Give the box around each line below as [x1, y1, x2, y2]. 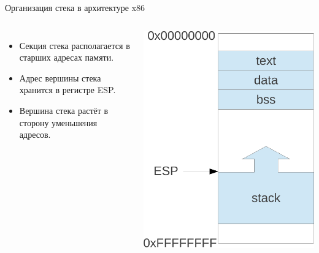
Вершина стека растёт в [19, 104, 109, 116]
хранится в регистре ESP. [19, 83, 116, 96]
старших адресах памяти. [19, 51, 114, 64]
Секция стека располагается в [19, 39, 130, 51]
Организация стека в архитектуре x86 [5, 1, 145, 13]
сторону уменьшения [19, 116, 98, 129]
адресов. [19, 128, 51, 141]
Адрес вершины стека [19, 71, 101, 84]
